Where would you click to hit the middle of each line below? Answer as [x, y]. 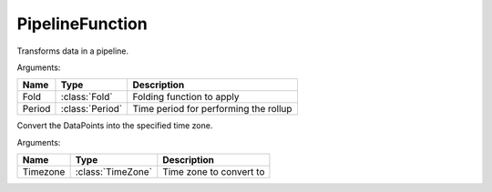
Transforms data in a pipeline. [73, 51]
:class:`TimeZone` [113, 172]
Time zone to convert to [214, 172]
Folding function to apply [186, 97]
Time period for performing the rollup [212, 109]
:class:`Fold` [87, 97]
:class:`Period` [92, 109]
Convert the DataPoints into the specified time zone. [115, 126]
